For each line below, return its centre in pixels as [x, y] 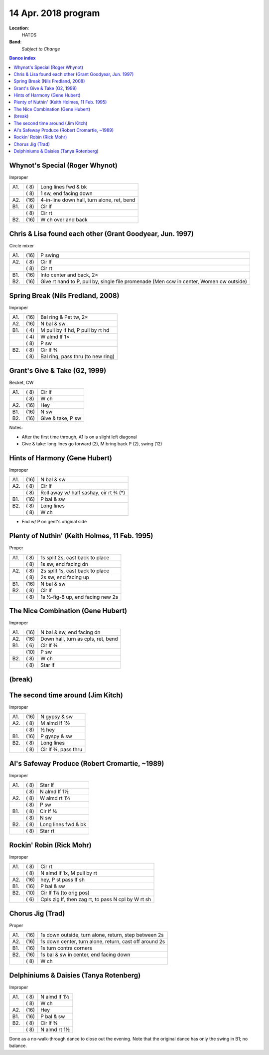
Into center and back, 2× [69, 275]
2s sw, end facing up [65, 577]
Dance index [22, 58]
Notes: [16, 428]
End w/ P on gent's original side [54, 522]
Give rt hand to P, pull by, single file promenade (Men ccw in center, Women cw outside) [144, 281]
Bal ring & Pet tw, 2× [64, 317]
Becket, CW [21, 382]
